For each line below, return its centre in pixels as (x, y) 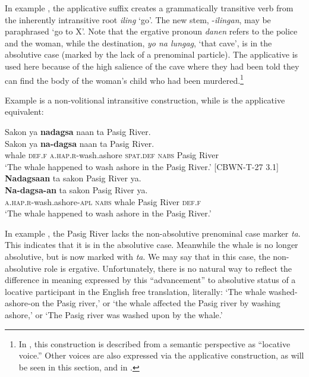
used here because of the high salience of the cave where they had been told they (152, 66)
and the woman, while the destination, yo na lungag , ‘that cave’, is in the (138, 43)
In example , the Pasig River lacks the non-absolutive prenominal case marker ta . (153, 233)
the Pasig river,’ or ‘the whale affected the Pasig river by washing (161, 303)
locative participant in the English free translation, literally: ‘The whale (135, 291)
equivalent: (24, 111)
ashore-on (22, 303)
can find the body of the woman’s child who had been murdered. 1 (124, 79)
